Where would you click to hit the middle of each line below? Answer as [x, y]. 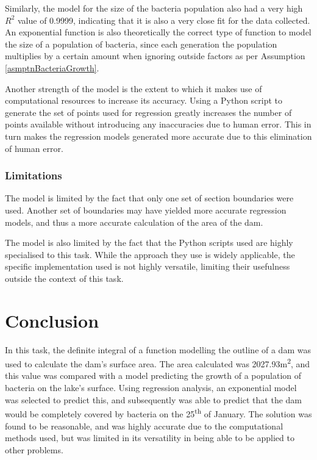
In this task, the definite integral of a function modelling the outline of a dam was [158, 349]
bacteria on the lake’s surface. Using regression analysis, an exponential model [151, 388]
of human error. [34, 148]
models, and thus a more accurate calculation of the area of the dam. [134, 222]
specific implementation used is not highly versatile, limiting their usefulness [148, 266]
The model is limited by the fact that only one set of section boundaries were [149, 198]
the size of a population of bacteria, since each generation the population [141, 44]
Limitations [34, 175]
